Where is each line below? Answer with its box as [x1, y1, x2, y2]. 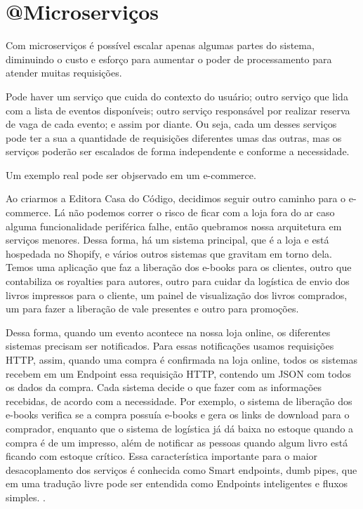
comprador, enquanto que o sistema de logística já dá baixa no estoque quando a [6, 421, 354, 435]
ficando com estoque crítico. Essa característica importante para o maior [6, 449, 318, 463]
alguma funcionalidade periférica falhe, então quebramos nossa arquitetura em [6, 218, 342, 233]
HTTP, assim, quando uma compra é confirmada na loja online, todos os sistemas [6, 352, 357, 366]
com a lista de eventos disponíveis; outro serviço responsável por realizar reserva [6, 103, 350, 117]
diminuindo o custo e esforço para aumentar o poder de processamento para [6, 51, 332, 66]
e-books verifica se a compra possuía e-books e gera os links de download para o [6, 407, 350, 422]
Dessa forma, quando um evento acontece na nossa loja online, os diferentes [6, 324, 331, 339]
